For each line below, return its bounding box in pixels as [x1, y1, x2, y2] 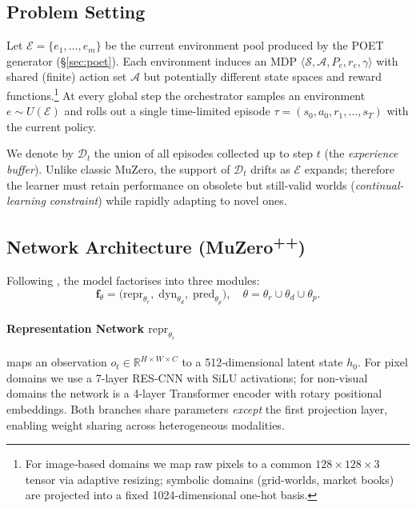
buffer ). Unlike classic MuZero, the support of [6, 161, 230, 178]
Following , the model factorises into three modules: [6, 272, 260, 288]
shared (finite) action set [6, 68, 127, 85]
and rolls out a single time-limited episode [64, 102, 270, 119]
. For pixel [358, 354, 408, 370]
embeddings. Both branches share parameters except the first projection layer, [6, 400, 388, 417]
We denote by [6, 145, 74, 162]
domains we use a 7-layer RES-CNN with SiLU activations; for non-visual [6, 369, 368, 386]
